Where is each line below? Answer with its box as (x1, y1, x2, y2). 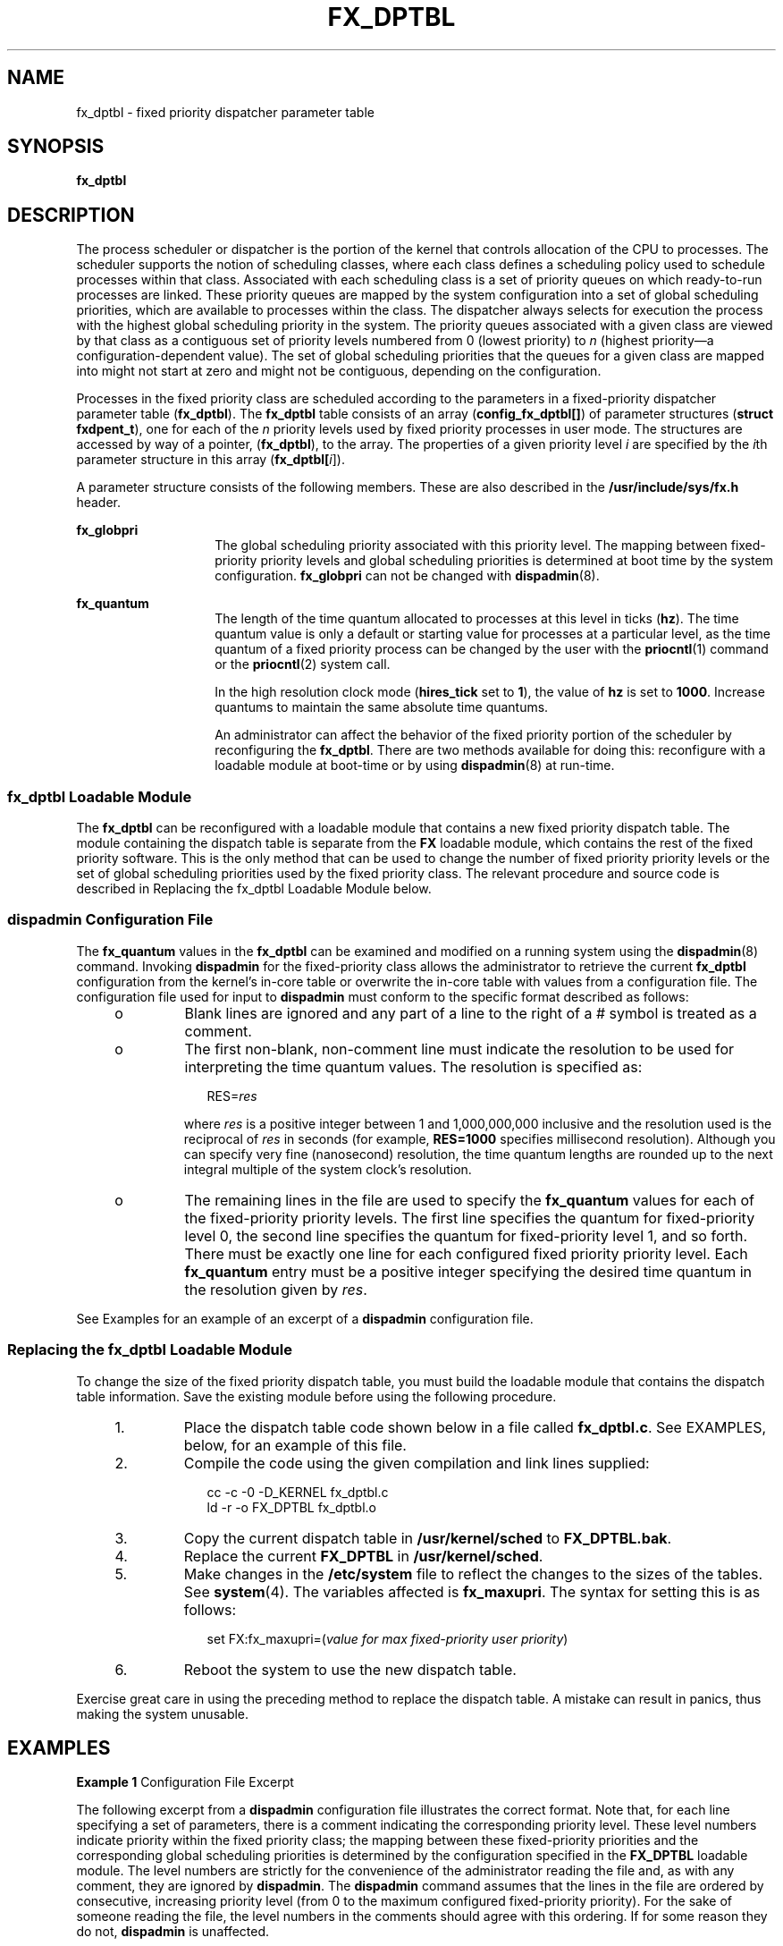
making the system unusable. (76, 1705, 249, 1722)
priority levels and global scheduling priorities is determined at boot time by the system (260, 553, 773, 569)
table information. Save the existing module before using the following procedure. (76, 1388, 557, 1404)
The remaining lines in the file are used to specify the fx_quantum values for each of (184, 1190, 754, 1209)
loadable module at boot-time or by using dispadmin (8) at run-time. (215, 757, 615, 774)
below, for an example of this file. (183, 1435, 407, 1454)
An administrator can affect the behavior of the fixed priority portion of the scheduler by (215, 727, 732, 743)
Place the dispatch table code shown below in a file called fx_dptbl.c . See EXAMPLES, (183, 1417, 767, 1436)
